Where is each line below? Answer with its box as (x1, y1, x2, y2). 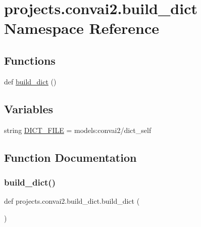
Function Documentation (4, 149, 137, 165)
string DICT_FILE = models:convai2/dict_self (4, 124, 152, 135)
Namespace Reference (4, 18, 159, 38)
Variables (4, 101, 54, 116)
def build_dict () (4, 76, 57, 86)
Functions (4, 52, 56, 68)
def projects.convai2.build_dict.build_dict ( (4, 196, 140, 206)
